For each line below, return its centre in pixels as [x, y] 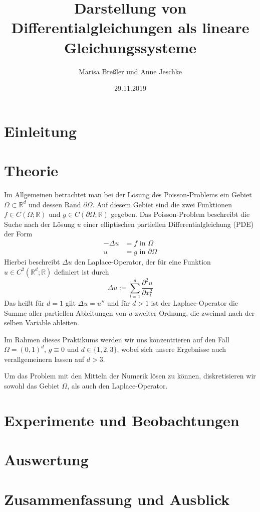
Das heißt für [24, 302]
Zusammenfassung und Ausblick [117, 499]
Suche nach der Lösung [40, 224]
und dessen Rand [55, 204]
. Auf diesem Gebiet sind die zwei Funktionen [162, 204]
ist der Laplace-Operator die [195, 302]
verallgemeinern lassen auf [44, 359]
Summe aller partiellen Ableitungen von [65, 312]
